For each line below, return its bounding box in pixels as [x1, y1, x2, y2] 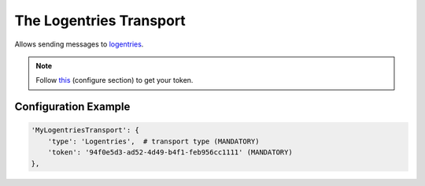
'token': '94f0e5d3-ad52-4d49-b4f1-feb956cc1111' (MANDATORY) [47, 148, 293, 157]
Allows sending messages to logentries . [14, 39, 144, 49]
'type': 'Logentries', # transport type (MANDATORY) [47, 136, 260, 146]
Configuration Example [14, 100, 131, 113]
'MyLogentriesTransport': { [31, 126, 139, 135]
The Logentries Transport [14, 12, 187, 29]
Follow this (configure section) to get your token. [35, 76, 194, 85]
